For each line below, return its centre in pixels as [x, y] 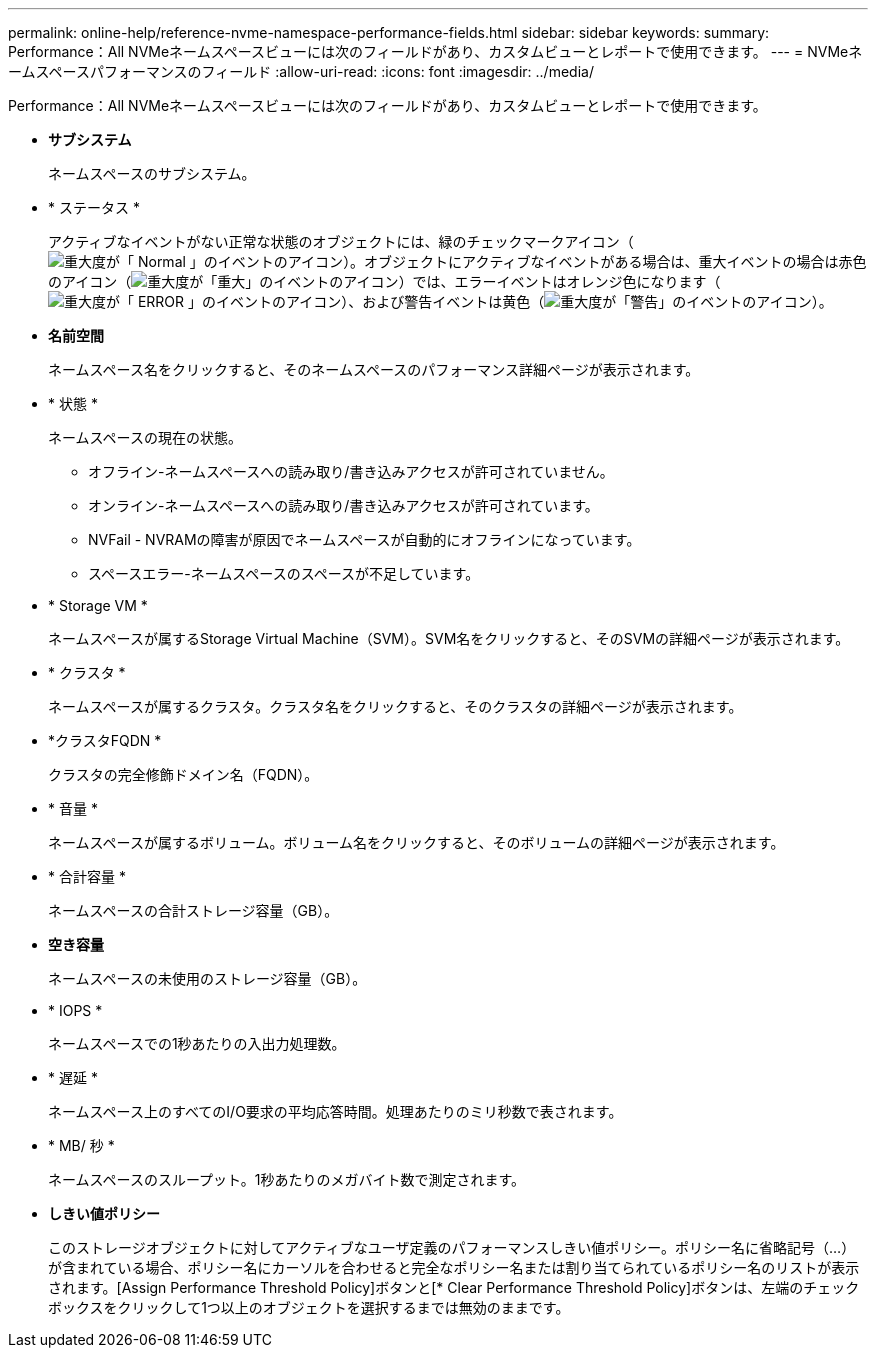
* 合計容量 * [87, 876]
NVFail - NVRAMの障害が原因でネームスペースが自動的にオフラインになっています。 [364, 539]
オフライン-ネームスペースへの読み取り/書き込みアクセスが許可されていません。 [351, 471]
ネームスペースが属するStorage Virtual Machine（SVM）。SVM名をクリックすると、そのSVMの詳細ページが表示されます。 [449, 638]
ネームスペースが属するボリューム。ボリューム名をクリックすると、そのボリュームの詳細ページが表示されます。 [416, 842]
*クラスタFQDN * [105, 740]
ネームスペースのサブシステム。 [152, 173]
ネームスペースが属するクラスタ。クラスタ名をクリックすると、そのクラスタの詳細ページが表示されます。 [395, 706]
